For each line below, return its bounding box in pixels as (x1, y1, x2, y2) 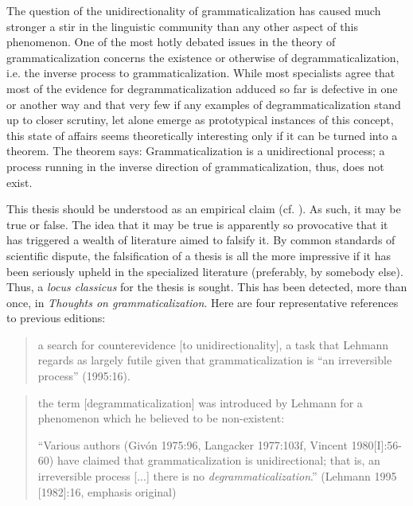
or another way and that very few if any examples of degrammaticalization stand (6, 95, 401, 112)
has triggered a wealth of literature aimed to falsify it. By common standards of (6, 232, 395, 248)
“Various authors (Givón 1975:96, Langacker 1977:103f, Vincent (37, 436, 348, 453)
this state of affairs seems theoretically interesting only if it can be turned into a (6, 127, 398, 143)
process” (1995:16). (37, 368, 131, 384)
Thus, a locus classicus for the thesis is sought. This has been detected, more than (6, 278, 407, 295)
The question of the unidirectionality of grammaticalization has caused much (6, 2, 381, 18)
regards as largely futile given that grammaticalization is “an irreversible (37, 352, 392, 368)
